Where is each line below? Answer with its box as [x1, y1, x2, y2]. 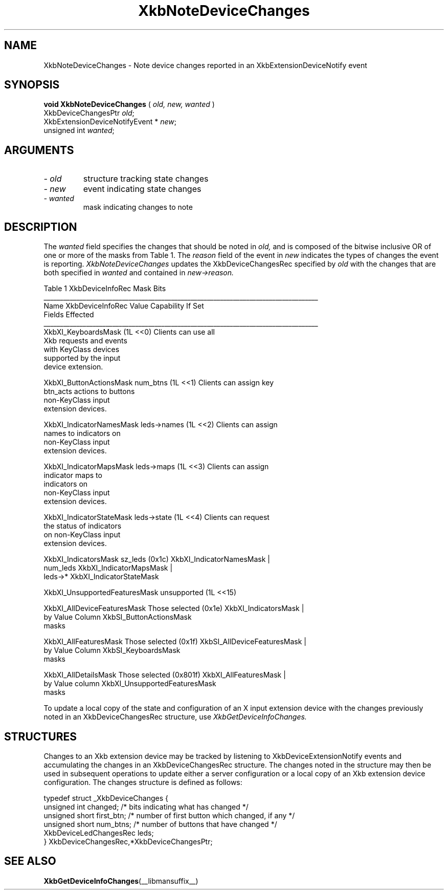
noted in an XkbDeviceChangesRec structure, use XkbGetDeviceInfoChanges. [43, 712, 307, 722]
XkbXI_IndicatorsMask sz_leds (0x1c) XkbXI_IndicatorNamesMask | [43, 555, 271, 564]
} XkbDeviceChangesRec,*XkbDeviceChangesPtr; [43, 837, 213, 846]
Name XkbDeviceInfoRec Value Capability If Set [43, 301, 204, 311]
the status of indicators [43, 521, 122, 531]
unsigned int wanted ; [43, 126, 115, 135]
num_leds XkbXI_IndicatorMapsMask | [43, 563, 173, 573]
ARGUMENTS [4, 143, 74, 157]
